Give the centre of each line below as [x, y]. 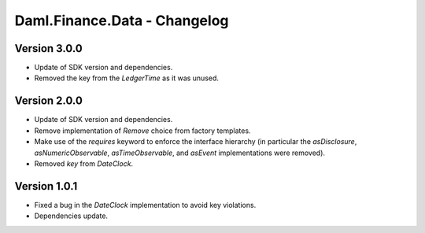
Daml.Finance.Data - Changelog [122, 20]
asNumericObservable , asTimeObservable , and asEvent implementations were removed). [180, 153]
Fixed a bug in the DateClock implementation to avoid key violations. [145, 205]
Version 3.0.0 [48, 48]
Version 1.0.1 [46, 186]
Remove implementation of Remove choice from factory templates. [142, 131]
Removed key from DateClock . [84, 163]
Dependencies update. [71, 216]
